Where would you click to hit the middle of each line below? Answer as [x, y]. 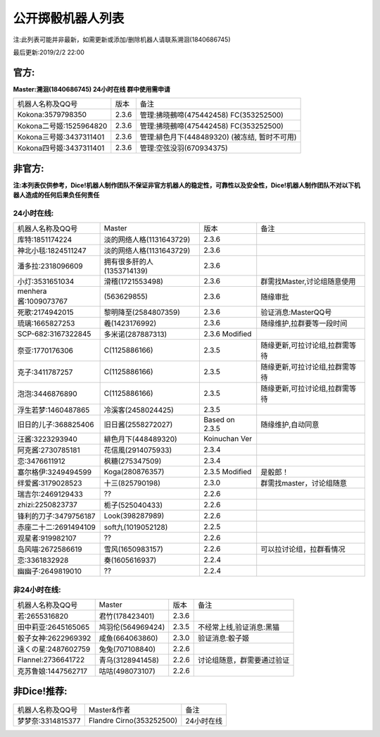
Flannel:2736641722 [51, 660]
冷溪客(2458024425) [139, 410]
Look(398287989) [134, 516]
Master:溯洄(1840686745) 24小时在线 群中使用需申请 [91, 89]
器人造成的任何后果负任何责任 [56, 195]
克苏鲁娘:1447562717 [52, 671]
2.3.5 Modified [228, 472]
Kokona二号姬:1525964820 [62, 126]
